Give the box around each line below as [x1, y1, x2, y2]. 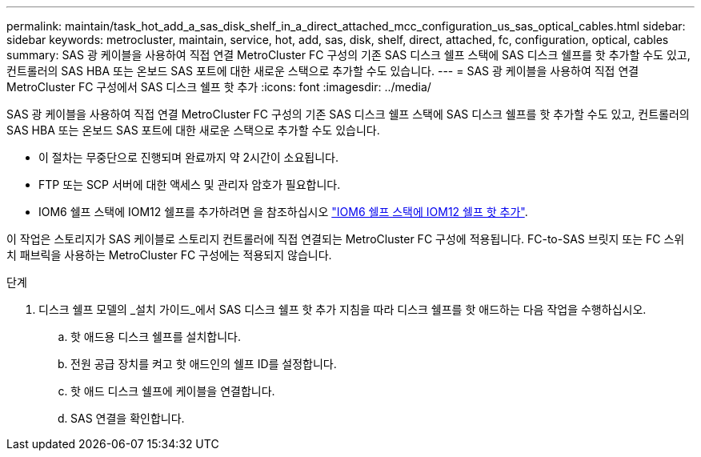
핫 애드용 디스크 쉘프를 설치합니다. [70, 330, 241, 343]
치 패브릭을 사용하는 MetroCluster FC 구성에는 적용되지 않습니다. [6, 248, 332, 262]
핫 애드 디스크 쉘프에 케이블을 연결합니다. [70, 384, 275, 398]
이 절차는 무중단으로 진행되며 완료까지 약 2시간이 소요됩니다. [38, 150, 339, 164]
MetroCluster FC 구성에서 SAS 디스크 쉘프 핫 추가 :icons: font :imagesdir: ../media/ [6, 80, 431, 94]
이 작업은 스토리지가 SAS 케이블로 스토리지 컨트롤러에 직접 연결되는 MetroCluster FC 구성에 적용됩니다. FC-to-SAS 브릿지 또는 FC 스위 [6, 232, 685, 246]
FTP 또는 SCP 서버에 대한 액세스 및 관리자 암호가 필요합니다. [38, 178, 341, 191]
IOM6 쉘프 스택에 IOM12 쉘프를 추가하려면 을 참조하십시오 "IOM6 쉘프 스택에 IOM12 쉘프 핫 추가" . [38, 205, 528, 218]
